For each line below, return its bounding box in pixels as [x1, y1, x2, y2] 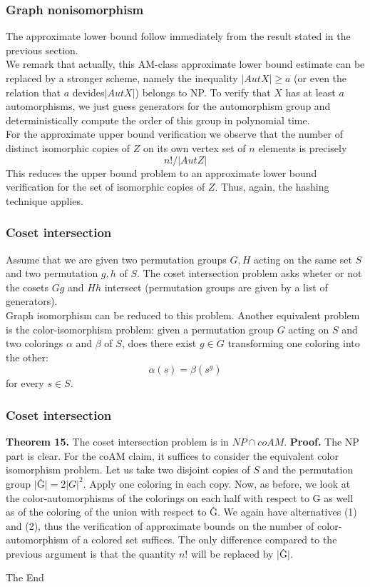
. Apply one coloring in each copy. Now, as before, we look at [83, 476, 351, 491]
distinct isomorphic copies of [6, 140, 130, 155]
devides [72, 84, 105, 99]
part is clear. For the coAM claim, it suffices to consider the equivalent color [6, 448, 339, 463]
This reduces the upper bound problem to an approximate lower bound [6, 165, 317, 180]
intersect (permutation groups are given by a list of [104, 279, 328, 294]
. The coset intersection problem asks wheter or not [137, 266, 362, 281]
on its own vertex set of [143, 140, 246, 155]
